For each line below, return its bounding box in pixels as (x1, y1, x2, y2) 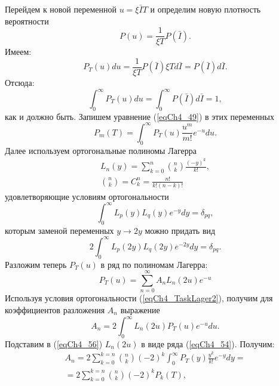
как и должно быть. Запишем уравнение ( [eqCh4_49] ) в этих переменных (5, 110, 274, 122)
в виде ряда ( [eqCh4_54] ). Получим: (141, 337, 275, 350)
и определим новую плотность (150, 3, 261, 15)
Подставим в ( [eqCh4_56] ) (5, 337, 103, 350)
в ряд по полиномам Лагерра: (100, 258, 208, 270)
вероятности (5, 14, 49, 27)
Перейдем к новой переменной (5, 3, 116, 15)
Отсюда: (5, 76, 35, 88)
